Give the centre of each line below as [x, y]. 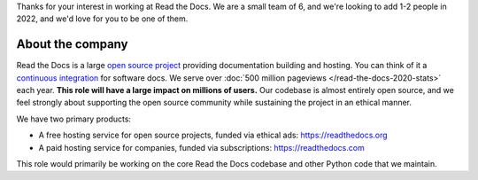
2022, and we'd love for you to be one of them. [102, 19]
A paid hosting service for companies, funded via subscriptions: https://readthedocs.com [201, 147]
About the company [72, 44]
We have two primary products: [74, 119]
